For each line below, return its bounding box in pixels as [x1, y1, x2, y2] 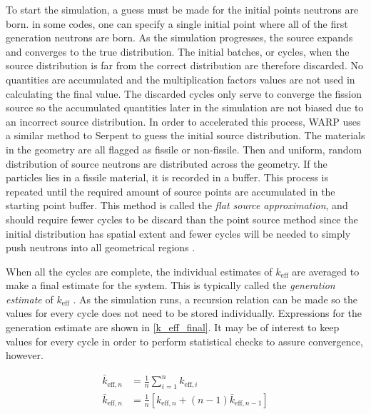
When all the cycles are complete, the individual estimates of [6, 263, 273, 278]
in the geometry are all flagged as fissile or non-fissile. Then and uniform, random [6, 141, 362, 156]
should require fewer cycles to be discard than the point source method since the [6, 211, 358, 226]
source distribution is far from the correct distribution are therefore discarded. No [6, 58, 363, 73]
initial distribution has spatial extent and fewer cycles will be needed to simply [6, 226, 351, 241]
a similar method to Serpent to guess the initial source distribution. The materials [6, 128, 365, 143]
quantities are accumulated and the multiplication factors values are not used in [6, 71, 355, 86]
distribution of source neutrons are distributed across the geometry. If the [6, 156, 327, 171]
